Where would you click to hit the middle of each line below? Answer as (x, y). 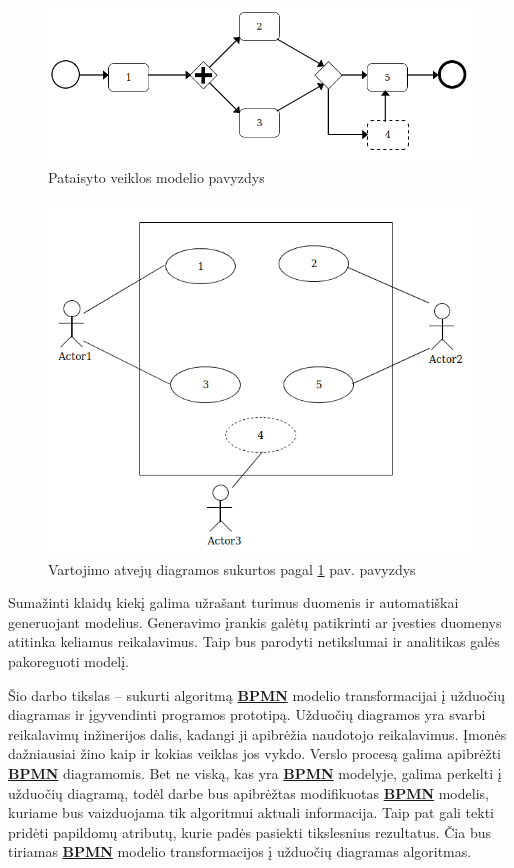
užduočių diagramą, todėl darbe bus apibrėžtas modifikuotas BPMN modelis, (248, 792)
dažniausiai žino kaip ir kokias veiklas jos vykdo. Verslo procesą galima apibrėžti (254, 753)
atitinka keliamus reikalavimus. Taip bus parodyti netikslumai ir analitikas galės (254, 641)
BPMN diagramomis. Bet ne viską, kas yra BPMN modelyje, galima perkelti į (255, 772)
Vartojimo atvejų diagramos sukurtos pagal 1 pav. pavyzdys (232, 568)
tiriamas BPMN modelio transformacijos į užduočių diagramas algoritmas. (240, 851)
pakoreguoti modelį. (69, 660)
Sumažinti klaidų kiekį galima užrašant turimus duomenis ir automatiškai (233, 602)
